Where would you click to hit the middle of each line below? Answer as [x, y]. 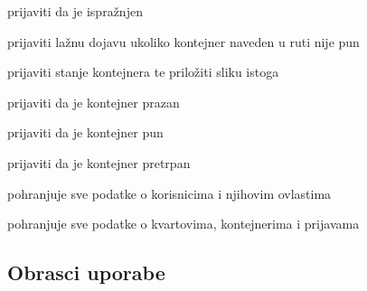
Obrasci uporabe [86, 272]
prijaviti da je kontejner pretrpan [99, 162]
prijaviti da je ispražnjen [75, 11]
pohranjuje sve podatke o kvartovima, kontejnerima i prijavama [183, 224]
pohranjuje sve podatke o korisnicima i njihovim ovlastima [169, 193]
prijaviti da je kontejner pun [85, 132]
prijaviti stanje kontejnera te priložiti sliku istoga [143, 72]
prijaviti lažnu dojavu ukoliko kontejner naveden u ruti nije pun [183, 41]
